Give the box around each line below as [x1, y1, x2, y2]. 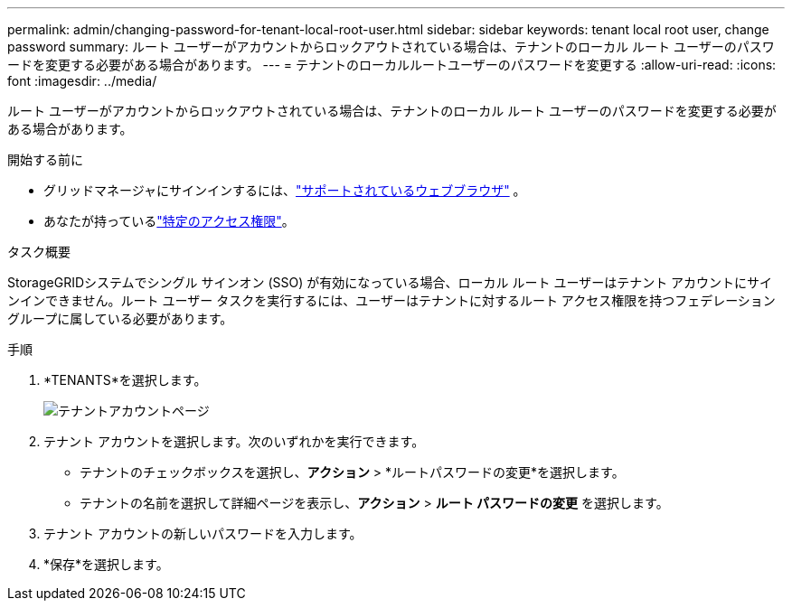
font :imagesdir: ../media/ [7, 73, 157, 89]
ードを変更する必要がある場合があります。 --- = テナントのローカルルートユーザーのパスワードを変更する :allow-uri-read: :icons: [7, 57, 777, 72]
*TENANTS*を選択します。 [43, 372, 207, 388]
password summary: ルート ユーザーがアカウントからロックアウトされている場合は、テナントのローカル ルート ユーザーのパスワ [7, 39, 775, 54]
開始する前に [7, 152, 83, 167]
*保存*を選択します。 [43, 557, 169, 572]
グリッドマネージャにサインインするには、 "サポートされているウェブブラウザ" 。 [43, 182, 526, 198]
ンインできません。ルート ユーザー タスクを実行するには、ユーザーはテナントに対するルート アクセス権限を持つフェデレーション [7, 293, 776, 308]
